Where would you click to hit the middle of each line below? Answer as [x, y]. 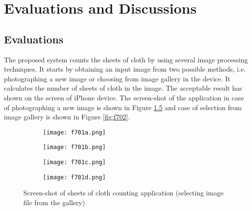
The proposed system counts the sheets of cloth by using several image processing [126, 59]
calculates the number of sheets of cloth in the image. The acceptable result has [123, 88]
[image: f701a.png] [74, 132]
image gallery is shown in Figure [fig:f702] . [67, 117]
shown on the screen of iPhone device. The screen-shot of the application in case [124, 97]
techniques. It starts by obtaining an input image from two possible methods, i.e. [125, 69]
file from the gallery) [54, 202]
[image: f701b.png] [74, 147]
